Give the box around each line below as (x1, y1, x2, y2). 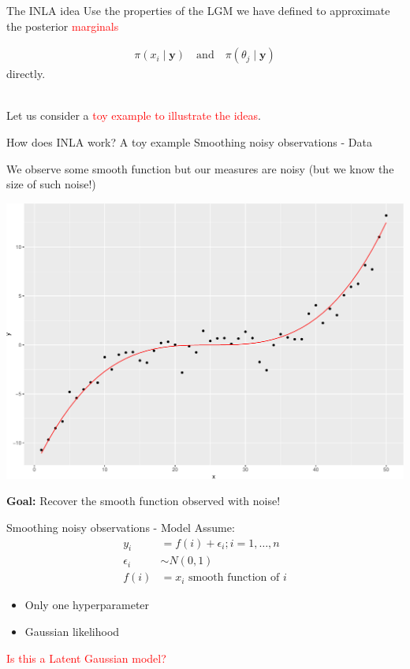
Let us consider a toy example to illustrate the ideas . (6, 107, 261, 124)
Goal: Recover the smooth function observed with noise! (6, 492, 281, 509)
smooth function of (188, 572, 280, 584)
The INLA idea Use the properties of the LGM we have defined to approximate (6, 2, 390, 18)
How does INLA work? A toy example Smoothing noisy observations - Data (6, 134, 372, 150)
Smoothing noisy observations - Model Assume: (6, 518, 235, 535)
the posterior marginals (6, 17, 119, 34)
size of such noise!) (6, 176, 96, 192)
